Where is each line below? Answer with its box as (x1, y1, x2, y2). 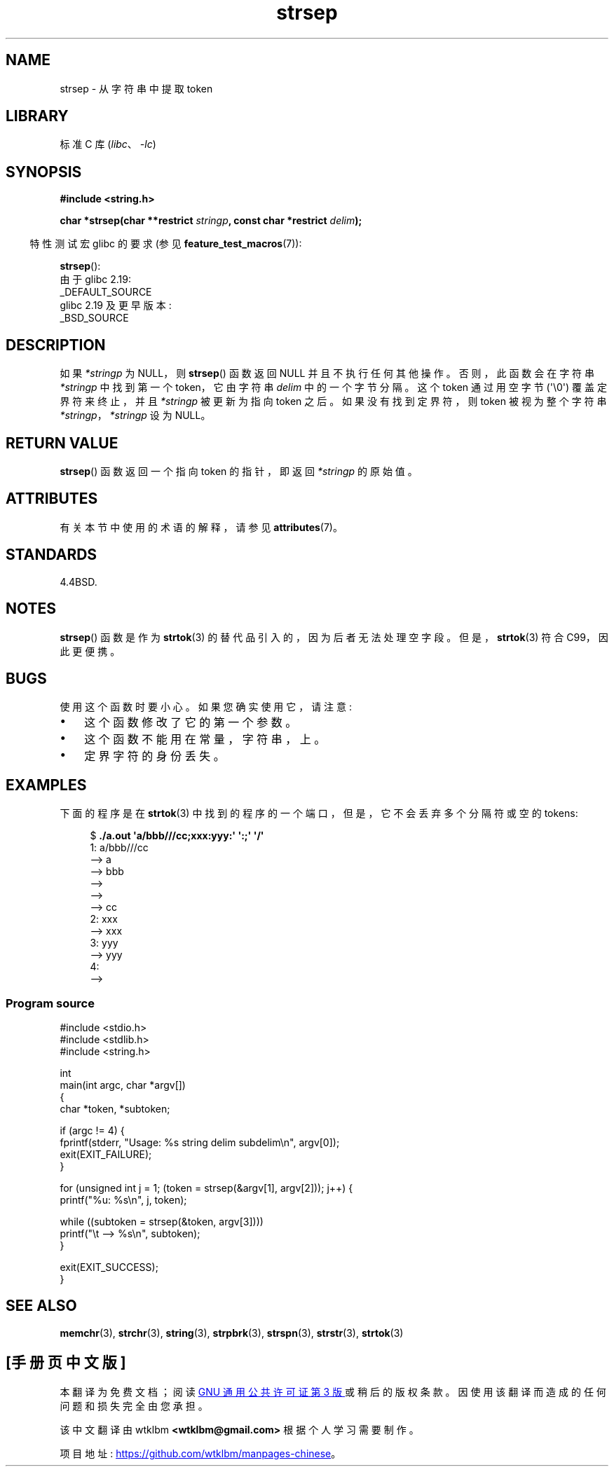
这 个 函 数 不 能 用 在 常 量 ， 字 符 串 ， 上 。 (84, 732, 326, 747)
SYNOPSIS (6, 163, 82, 181)
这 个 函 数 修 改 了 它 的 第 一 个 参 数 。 (84, 715, 297, 730)
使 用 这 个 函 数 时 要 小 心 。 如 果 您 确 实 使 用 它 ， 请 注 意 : (60, 701, 352, 713)
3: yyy (90, 937, 118, 949)
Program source (6, 996, 95, 1010)
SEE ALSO (6, 1297, 77, 1315)
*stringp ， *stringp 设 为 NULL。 (60, 409, 211, 422)
